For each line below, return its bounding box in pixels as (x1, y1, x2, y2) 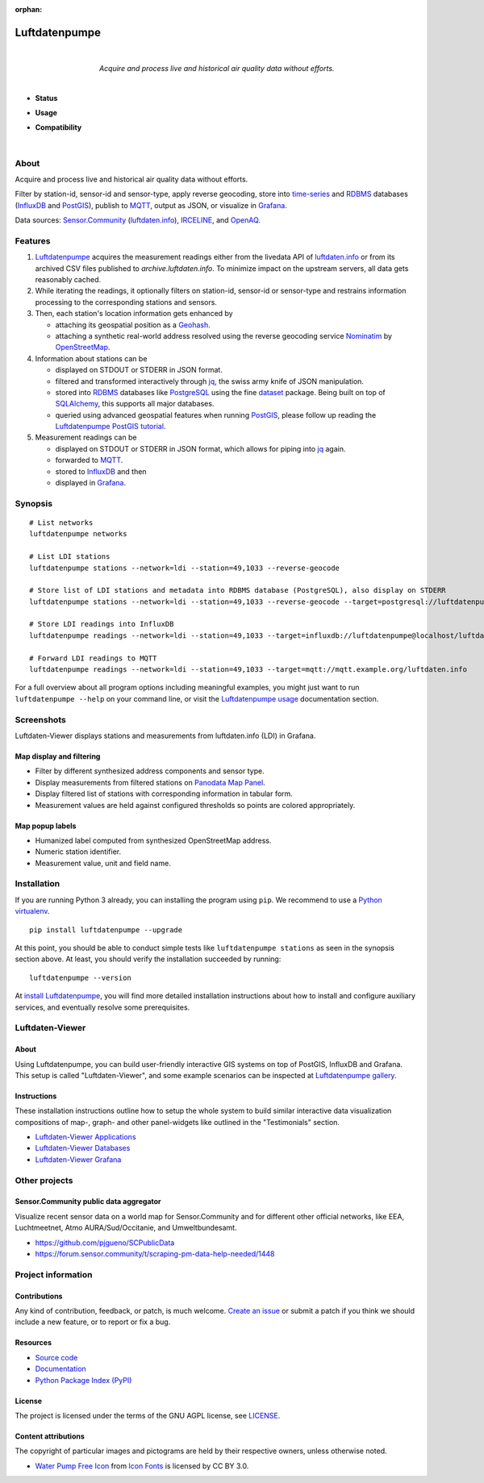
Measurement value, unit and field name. (35, 858, 171, 868)
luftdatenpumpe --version (29, 973, 132, 982)
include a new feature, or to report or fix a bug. (15, 1317, 171, 1327)
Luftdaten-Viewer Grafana (35, 1154, 122, 1164)
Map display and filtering (15, 751, 101, 761)
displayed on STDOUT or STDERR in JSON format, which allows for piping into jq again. (55, 444, 346, 453)
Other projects (15, 1174, 73, 1185)
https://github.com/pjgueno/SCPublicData (35, 1238, 175, 1248)
